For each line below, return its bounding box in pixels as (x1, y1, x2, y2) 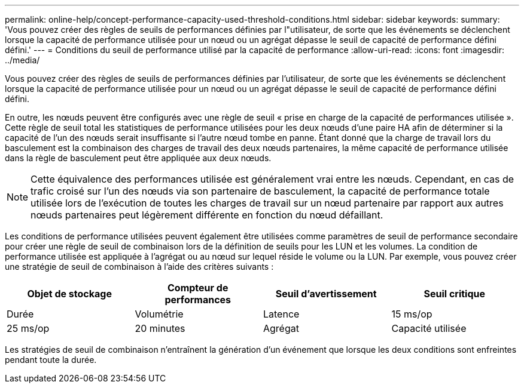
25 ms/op (7, 322, 50, 334)
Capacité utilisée (391, 322, 467, 334)
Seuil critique (424, 288, 486, 300)
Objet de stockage (27, 288, 112, 300)
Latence (263, 308, 300, 320)
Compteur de (167, 282, 229, 294)
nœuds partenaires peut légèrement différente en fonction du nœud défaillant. (31, 209, 383, 221)
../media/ (5, 55, 40, 65)
